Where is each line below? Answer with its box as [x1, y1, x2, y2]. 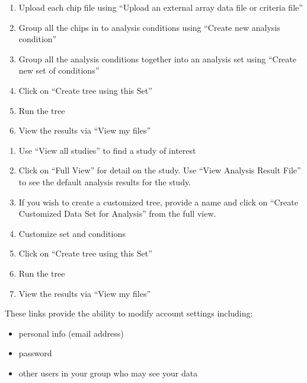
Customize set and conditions [18, 227, 126, 239]
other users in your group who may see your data [18, 366, 198, 379]
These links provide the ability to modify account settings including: [5, 307, 253, 319]
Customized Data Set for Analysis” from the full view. [18, 207, 216, 220]
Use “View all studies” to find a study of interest [18, 144, 196, 156]
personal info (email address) [18, 327, 124, 339]
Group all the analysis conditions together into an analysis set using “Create [18, 52, 296, 65]
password [18, 347, 52, 359]
